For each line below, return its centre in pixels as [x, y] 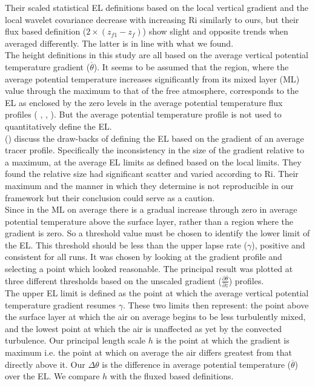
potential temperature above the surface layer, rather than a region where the [149, 221]
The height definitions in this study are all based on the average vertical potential [157, 55]
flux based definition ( [46, 31]
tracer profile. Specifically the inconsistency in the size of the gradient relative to [154, 150]
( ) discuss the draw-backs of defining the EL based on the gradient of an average [154, 138]
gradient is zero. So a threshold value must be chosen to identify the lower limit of [157, 233]
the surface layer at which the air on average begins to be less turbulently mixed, [155, 317]
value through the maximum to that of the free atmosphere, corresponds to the [152, 91]
